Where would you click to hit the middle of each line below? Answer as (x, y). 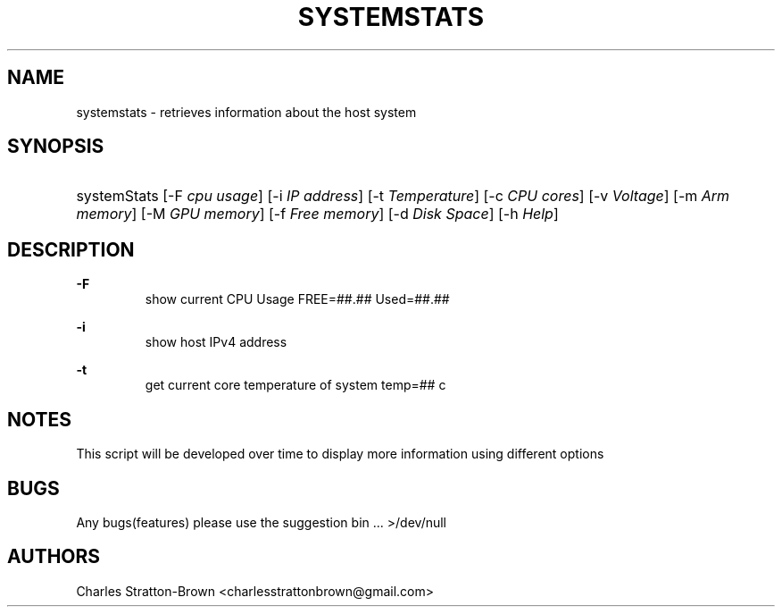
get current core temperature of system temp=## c (295, 385)
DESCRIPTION (71, 249)
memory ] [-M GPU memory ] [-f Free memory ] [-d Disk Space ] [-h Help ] (317, 214)
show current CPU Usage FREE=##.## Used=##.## (297, 299)
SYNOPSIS (56, 147)
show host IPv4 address (216, 342)
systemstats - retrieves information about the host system (246, 112)
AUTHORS (54, 557)
